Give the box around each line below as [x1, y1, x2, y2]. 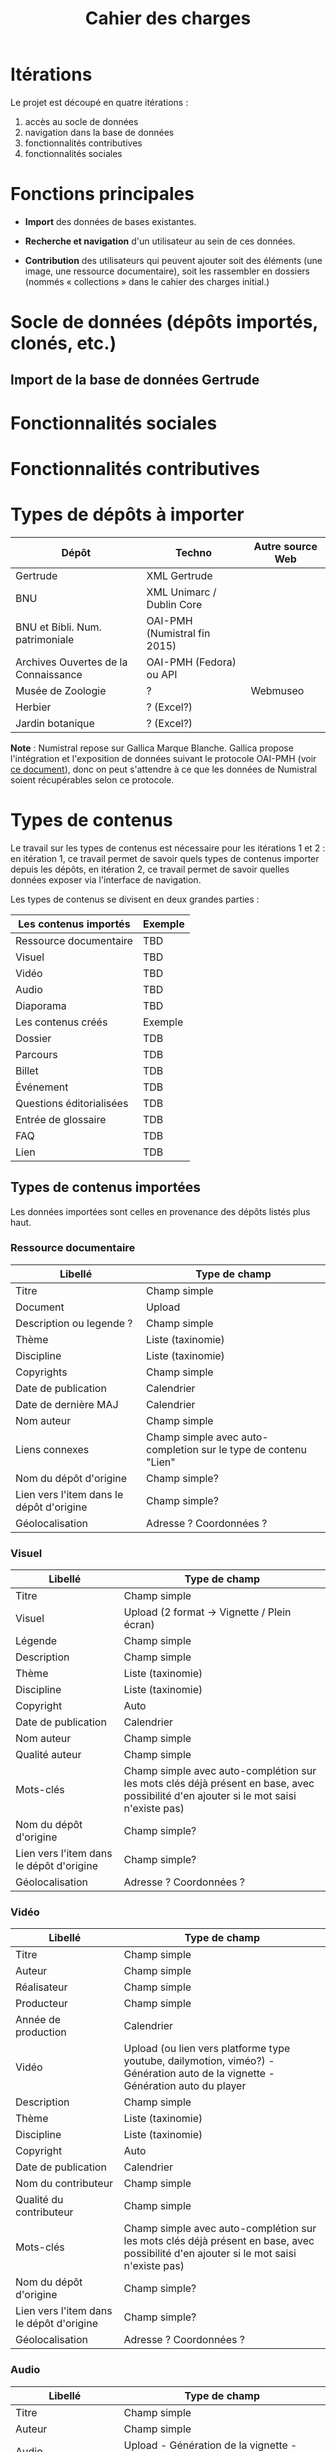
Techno [174, 545, 213, 559]
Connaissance [15, 667, 83, 681]
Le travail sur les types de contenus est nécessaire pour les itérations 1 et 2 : [10, 842, 326, 854]
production [15, 2025, 67, 2039]
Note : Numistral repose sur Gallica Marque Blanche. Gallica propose [10, 742, 294, 754]
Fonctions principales [10, 183, 195, 206]
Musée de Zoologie [15, 683, 107, 697]
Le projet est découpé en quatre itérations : [10, 96, 189, 108]
